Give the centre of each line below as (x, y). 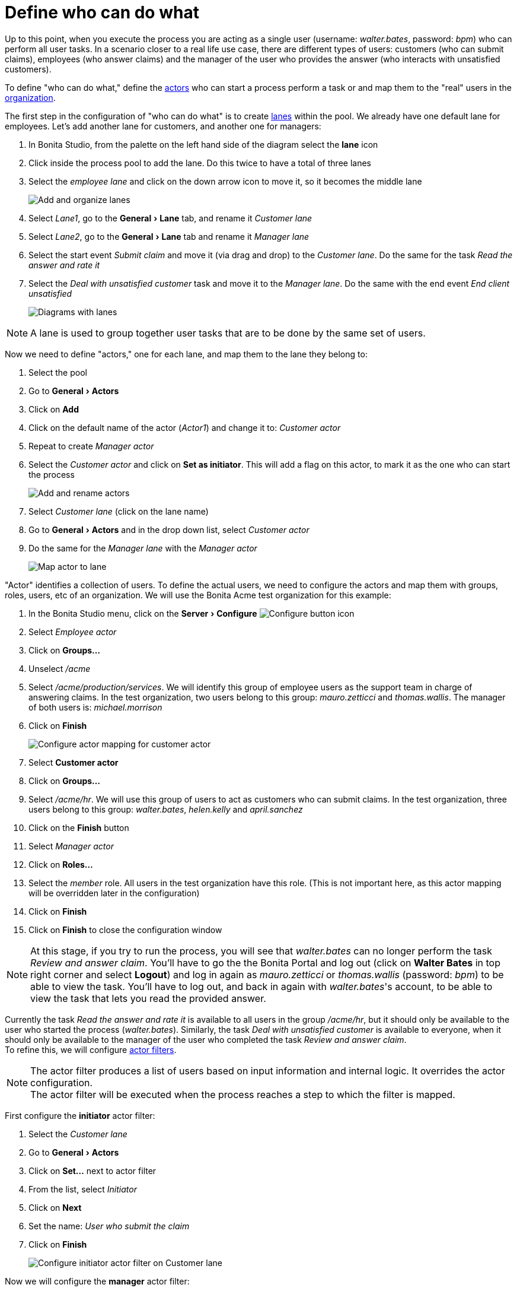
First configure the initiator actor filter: (80, 1115)
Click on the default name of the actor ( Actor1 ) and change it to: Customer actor (185, 427)
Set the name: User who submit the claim (109, 1226)
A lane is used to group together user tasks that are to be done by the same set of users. (228, 333)
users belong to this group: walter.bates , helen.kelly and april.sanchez (166, 809)
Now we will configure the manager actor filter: (97, 1281)
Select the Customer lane (78, 1134)
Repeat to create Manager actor (91, 446)
